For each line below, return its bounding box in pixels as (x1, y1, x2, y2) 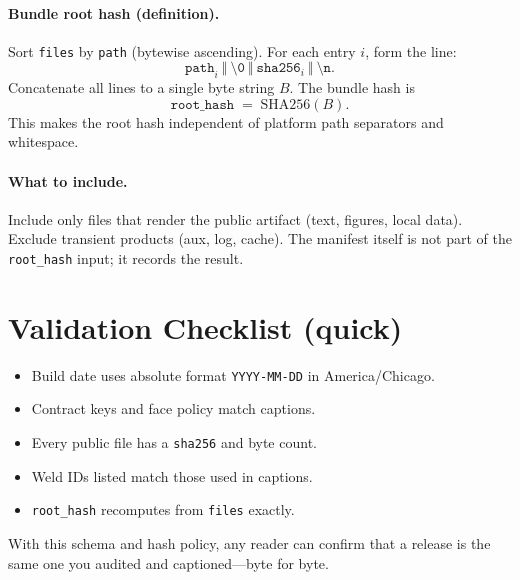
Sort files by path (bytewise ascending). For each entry (8, 40, 356, 61)
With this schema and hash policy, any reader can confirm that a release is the (8, 532, 491, 553)
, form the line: (365, 40, 457, 61)
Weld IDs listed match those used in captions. (31, 465, 313, 486)
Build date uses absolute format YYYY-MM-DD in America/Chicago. (31, 364, 435, 385)
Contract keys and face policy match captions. (31, 398, 316, 419)
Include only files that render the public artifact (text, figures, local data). (8, 208, 463, 229)
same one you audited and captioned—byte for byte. (8, 552, 329, 573)
